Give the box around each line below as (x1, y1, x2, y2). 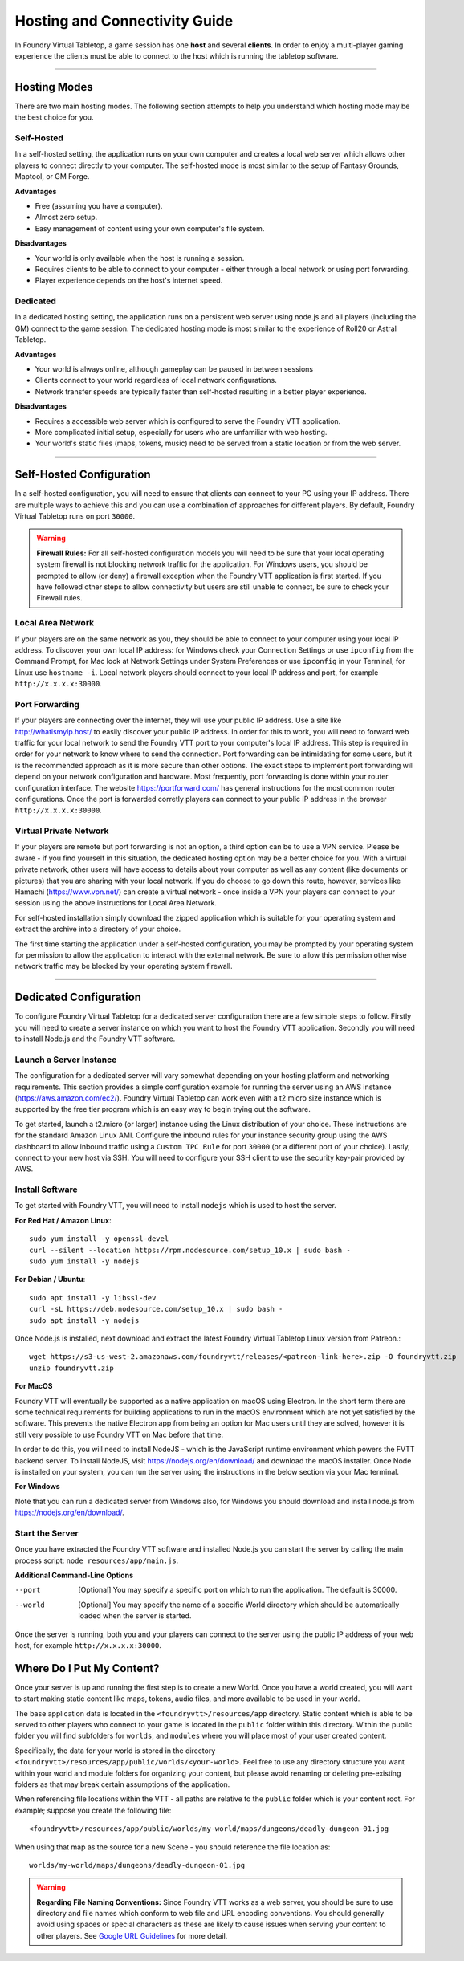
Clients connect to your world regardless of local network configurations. (35, 376, 277, 385)
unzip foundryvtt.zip (29, 1363, 114, 1373)
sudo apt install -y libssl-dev (29, 1293, 157, 1302)
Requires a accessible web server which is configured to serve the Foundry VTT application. (35, 416, 341, 425)
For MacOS (14, 1381, 53, 1391)
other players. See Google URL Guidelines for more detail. (36, 1930, 228, 1940)
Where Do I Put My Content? (14, 1662, 160, 1675)
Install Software (14, 1184, 78, 1195)
